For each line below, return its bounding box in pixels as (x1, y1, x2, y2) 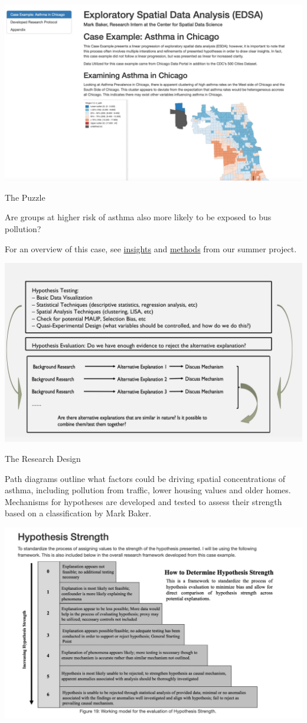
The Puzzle (5, 191, 45, 203)
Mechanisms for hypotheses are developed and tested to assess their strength (5, 495, 282, 507)
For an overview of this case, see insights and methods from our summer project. (5, 242, 297, 255)
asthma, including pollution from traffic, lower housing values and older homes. (5, 484, 291, 496)
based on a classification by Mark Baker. (5, 507, 152, 519)
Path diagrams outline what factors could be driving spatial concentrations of (5, 472, 286, 484)
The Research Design (5, 452, 81, 465)
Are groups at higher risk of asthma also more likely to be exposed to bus (5, 211, 272, 223)
